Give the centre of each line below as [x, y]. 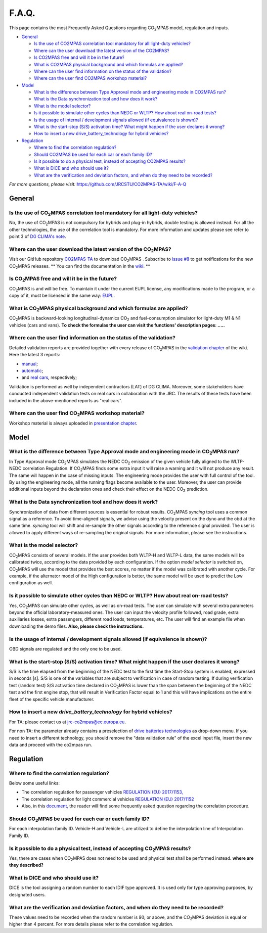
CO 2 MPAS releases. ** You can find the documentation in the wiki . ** [80, 266]
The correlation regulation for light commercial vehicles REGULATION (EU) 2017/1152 [108, 799]
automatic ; [32, 371]
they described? [26, 865]
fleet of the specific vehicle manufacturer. [52, 699]
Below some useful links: [35, 783]
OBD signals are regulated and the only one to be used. [66, 649]
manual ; [30, 364]
